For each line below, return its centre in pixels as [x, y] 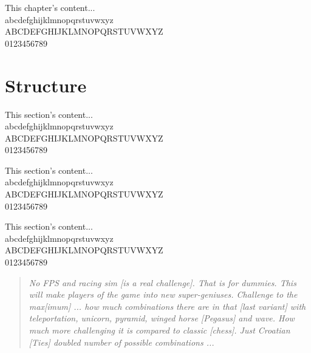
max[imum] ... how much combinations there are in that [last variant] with [167, 306]
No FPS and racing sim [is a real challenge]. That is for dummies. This [162, 282]
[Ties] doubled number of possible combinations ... [121, 342]
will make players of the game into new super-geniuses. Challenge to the [163, 294]
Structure [46, 85]
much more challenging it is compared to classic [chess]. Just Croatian [159, 330]
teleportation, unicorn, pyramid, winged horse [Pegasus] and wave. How [162, 318]
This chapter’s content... [50, 7]
